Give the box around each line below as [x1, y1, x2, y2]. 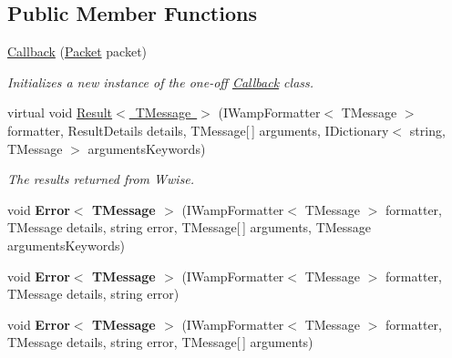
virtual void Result [7, 103, 113, 122]
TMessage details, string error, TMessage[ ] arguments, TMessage [7, 218, 372, 237]
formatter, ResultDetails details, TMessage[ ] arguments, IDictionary [7, 120, 389, 139]
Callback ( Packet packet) [7, 42, 148, 61]
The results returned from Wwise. [7, 169, 195, 189]
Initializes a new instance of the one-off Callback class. [7, 72, 314, 91]
